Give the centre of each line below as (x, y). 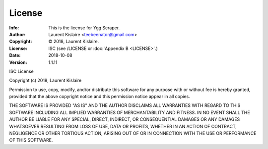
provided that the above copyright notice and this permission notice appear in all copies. (100, 97)
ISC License (22, 71)
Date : (15, 55)
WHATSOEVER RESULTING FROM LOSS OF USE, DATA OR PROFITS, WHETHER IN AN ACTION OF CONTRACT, (123, 126)
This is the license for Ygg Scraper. (84, 28)
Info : (14, 28)
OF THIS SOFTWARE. (31, 140)
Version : (18, 62)
